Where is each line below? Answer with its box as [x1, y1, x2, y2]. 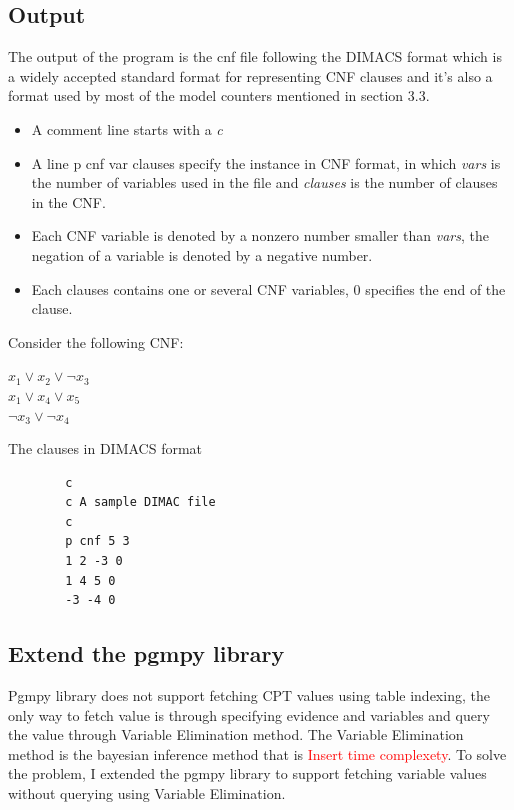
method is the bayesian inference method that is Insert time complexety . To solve [8, 743, 507, 764]
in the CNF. [31, 191, 106, 212]
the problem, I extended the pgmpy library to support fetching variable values [8, 763, 487, 784]
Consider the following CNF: [8, 331, 184, 352]
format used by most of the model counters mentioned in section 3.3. [8, 85, 430, 106]
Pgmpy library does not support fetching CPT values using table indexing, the [8, 685, 490, 706]
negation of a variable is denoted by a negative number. [31, 244, 373, 265]
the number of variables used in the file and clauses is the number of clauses [31, 172, 498, 193]
